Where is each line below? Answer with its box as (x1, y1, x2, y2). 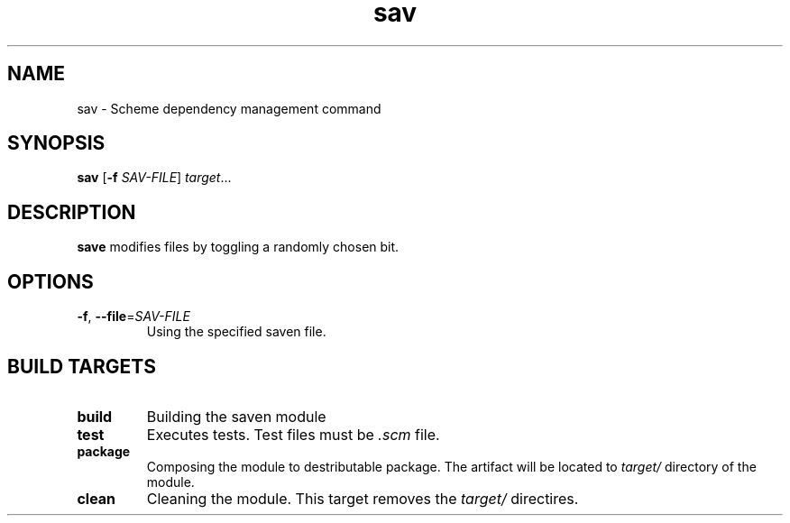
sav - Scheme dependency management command (77, 100, 381, 116)
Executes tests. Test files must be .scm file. (146, 425, 440, 444)
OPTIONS (7, 270, 94, 293)
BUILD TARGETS (7, 354, 156, 378)
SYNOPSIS (7, 132, 106, 155)
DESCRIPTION (7, 200, 136, 224)
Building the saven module (146, 407, 326, 426)
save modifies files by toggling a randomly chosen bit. (77, 239, 400, 255)
